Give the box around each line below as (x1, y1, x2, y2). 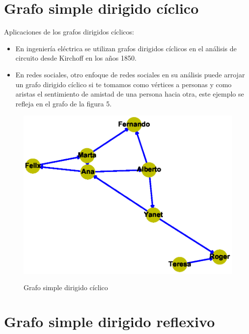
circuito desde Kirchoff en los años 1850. (15, 53, 137, 63)
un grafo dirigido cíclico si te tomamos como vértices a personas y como (15, 79, 232, 89)
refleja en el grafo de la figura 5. (15, 98, 112, 108)
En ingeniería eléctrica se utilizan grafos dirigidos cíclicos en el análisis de (15, 43, 237, 53)
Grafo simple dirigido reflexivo (4, 311, 215, 332)
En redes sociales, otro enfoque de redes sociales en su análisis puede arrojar (15, 69, 245, 79)
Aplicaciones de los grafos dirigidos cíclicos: (4, 27, 134, 37)
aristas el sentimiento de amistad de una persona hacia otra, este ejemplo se (15, 89, 244, 99)
